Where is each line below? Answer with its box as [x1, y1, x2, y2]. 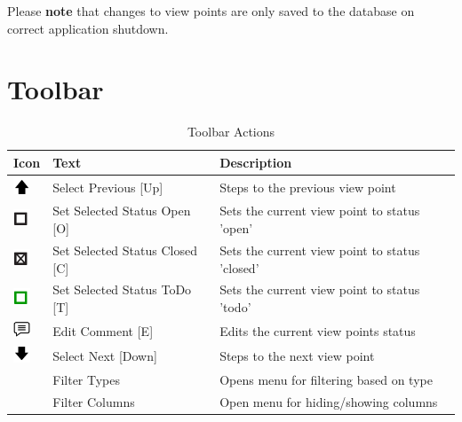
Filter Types [52, 371, 121, 389]
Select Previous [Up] [52, 177, 163, 196]
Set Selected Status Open [52, 201, 191, 220]
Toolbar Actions [187, 122, 275, 141]
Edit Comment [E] [52, 321, 154, 340]
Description [219, 152, 292, 171]
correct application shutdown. [7, 19, 169, 37]
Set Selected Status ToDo [52, 280, 192, 299]
